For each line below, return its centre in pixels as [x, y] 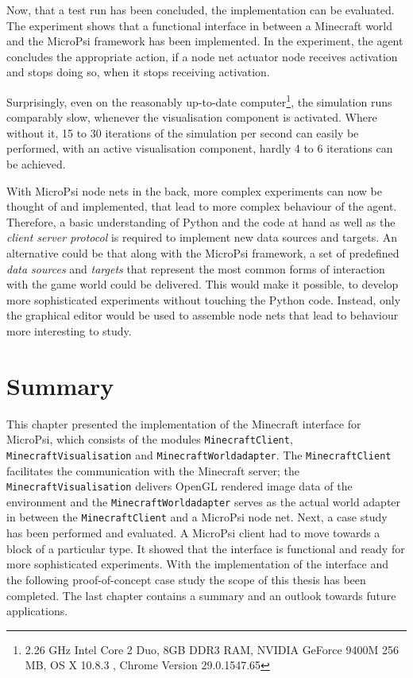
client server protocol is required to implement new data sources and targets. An [202, 237]
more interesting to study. [69, 330]
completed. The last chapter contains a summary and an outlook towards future [201, 595]
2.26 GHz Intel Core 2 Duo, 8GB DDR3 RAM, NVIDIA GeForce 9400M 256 [212, 649]
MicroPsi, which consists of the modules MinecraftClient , [150, 439]
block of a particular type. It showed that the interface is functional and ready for [206, 548]
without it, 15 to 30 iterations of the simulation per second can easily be [183, 132]
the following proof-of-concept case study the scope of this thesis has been [186, 579]
